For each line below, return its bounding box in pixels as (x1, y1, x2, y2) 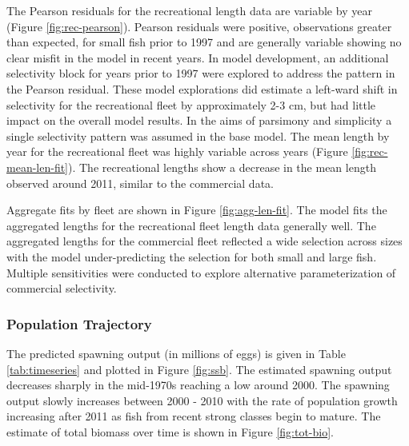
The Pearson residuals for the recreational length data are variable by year (6, 2, 372, 18)
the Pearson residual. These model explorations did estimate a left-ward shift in (6, 80, 398, 97)
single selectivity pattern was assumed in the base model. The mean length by (6, 127, 390, 144)
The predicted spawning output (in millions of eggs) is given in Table (6, 344, 346, 361)
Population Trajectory (6, 313, 152, 333)
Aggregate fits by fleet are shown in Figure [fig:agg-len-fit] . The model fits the (6, 201, 387, 218)
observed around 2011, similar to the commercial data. (6, 174, 274, 191)
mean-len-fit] (6, 158, 68, 175)
